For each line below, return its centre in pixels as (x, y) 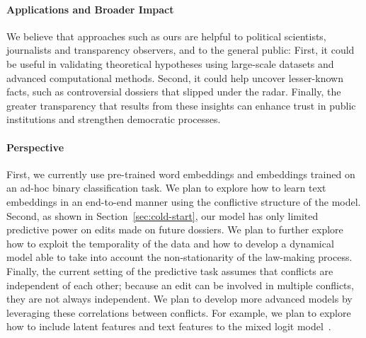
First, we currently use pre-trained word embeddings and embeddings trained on (181, 174)
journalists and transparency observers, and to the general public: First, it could (181, 50)
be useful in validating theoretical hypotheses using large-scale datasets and (170, 63)
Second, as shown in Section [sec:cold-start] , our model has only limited (162, 215)
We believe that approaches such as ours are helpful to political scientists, (166, 36)
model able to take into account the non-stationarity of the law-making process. (179, 257)
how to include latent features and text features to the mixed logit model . (169, 326)
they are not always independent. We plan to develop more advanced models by (179, 299)
